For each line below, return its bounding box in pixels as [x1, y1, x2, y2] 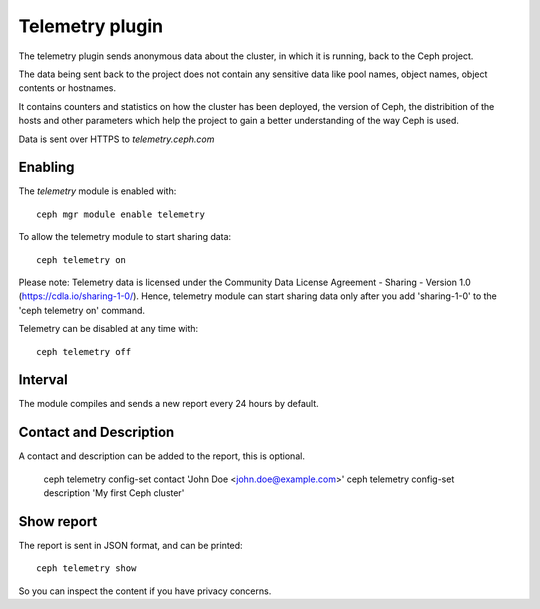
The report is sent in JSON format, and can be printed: [18, 540, 244, 552]
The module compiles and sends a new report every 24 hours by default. [18, 398, 319, 410]
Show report [18, 513, 98, 530]
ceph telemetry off [36, 346, 132, 357]
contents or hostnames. [18, 82, 117, 94]
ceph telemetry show [36, 563, 137, 574]
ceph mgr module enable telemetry [36, 208, 205, 220]
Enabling [18, 159, 75, 176]
